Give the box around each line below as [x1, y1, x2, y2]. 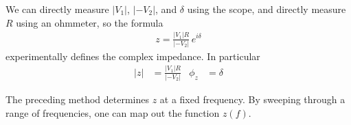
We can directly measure [5, 2, 109, 16]
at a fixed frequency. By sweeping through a [159, 92, 346, 107]
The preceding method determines [5, 92, 149, 107]
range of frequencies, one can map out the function [5, 105, 220, 120]
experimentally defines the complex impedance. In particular [5, 48, 260, 63]
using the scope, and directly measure [187, 2, 346, 16]
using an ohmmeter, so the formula [16, 15, 163, 29]
